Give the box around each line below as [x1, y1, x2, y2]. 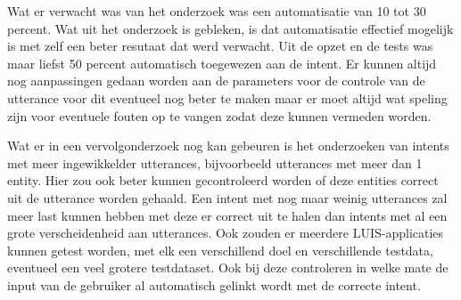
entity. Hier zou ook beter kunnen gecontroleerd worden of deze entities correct [7, 171, 439, 190]
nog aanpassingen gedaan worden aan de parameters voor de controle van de [7, 71, 425, 90]
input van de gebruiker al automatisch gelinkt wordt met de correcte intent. [7, 275, 421, 294]
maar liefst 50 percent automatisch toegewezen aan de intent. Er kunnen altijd [7, 53, 437, 72]
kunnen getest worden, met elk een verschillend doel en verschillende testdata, [7, 240, 433, 259]
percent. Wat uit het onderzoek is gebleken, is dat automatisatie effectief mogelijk [7, 19, 454, 37]
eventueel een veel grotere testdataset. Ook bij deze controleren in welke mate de [7, 258, 449, 277]
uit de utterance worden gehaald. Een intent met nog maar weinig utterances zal [7, 188, 448, 207]
